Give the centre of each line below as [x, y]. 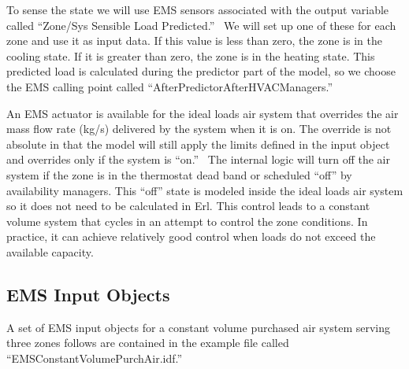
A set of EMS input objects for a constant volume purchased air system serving [198, 327]
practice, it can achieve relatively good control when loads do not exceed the [191, 236]
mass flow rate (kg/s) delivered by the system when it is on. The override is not [199, 129]
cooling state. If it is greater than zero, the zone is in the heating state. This [191, 55]
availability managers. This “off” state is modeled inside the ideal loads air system [205, 190]
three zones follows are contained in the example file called [148, 343]
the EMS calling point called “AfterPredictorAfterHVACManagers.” [170, 86]
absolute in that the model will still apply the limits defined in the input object [198, 144]
